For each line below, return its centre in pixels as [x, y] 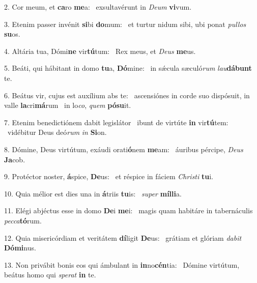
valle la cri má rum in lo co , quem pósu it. [68, 105]
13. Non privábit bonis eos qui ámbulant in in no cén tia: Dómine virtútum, [122, 264]
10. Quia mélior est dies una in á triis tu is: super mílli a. [93, 193]
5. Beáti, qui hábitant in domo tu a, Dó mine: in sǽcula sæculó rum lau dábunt [128, 68]
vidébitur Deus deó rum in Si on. [57, 132]
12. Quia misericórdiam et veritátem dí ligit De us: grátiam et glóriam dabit [123, 237]
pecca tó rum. [23, 220]
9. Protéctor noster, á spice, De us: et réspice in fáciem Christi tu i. [109, 176]
